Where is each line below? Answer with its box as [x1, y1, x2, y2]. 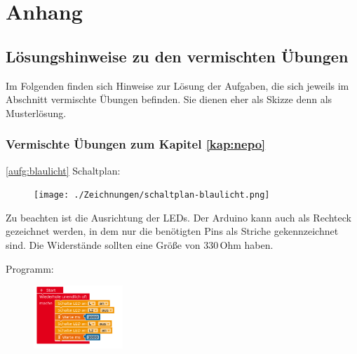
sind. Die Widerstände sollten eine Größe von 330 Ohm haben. [6, 238, 274, 252]
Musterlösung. [6, 105, 67, 120]
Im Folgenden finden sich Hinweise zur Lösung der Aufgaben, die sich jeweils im [6, 78, 349, 93]
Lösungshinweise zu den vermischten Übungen [6, 45, 349, 67]
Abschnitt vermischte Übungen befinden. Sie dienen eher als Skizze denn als [6, 92, 332, 107]
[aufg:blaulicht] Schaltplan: [6, 163, 121, 177]
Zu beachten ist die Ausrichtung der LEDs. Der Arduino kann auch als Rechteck [6, 210, 351, 224]
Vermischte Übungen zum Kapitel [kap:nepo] [6, 135, 266, 153]
